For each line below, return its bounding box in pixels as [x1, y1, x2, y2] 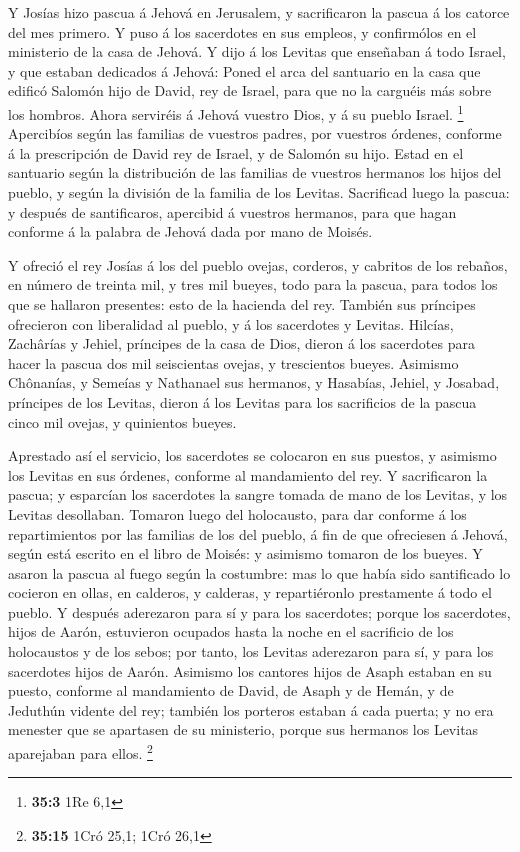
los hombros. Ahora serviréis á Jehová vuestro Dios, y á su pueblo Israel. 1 [8, 100, 464, 124]
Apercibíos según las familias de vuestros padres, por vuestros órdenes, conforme [8, 123, 502, 144]
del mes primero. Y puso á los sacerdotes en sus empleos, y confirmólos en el [8, 21, 477, 42]
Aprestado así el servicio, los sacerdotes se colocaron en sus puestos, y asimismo [8, 445, 497, 466]
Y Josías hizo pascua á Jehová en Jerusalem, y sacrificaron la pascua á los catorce [8, 2, 510, 22]
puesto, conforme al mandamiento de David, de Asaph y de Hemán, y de [8, 680, 454, 701]
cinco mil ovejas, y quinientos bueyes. [8, 411, 237, 432]
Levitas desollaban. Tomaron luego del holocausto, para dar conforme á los [8, 503, 467, 524]
